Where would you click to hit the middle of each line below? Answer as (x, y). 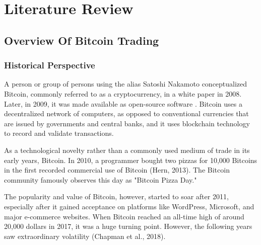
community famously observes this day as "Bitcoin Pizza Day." (101, 179)
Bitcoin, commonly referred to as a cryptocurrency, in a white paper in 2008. (123, 93)
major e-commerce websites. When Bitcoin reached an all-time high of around (124, 216)
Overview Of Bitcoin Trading (82, 40)
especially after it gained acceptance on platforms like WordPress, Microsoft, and (129, 206)
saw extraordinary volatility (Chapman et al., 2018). (85, 236)
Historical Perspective (50, 65)
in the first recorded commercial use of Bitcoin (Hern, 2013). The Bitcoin (117, 170)
